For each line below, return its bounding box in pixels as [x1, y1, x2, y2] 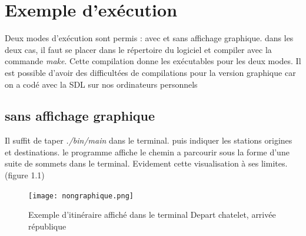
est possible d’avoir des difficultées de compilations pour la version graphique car [5, 66, 296, 78]
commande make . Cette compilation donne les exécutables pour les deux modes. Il [5, 55, 301, 67]
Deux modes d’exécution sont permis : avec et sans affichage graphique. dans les [5, 32, 294, 44]
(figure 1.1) [5, 169, 45, 181]
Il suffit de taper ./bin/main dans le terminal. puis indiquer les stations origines [5, 134, 292, 147]
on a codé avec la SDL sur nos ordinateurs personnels [5, 78, 198, 90]
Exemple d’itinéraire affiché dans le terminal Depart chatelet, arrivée [28, 208, 276, 221]
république [28, 220, 66, 232]
